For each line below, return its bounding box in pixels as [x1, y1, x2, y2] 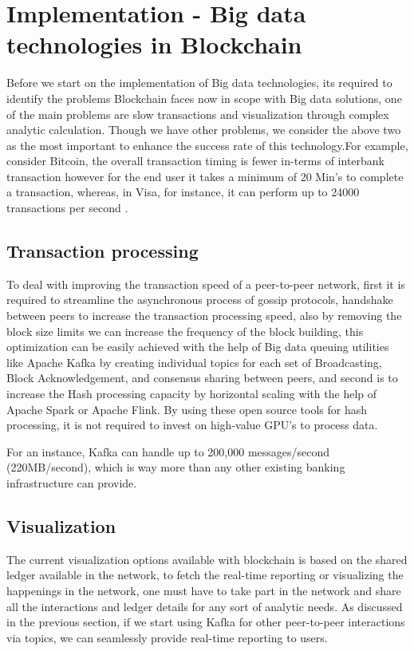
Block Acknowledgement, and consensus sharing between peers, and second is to [6, 369, 398, 386]
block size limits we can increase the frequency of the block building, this [6, 322, 364, 339]
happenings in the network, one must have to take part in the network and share [6, 582, 401, 598]
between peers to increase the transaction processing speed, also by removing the [6, 307, 402, 324]
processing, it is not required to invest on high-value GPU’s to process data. [6, 416, 378, 433]
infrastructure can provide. [6, 474, 137, 491]
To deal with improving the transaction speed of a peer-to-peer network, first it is [6, 275, 405, 292]
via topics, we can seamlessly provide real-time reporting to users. [6, 629, 328, 645]
